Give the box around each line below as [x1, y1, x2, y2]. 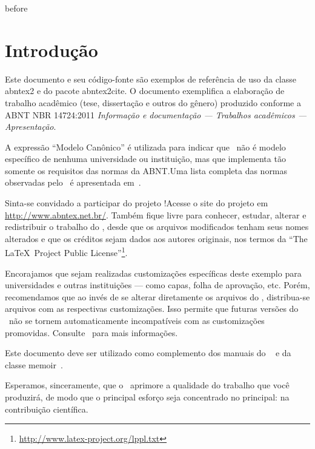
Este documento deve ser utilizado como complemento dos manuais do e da [5, 346, 291, 359]
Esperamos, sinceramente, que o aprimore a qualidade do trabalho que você [5, 379, 290, 391]
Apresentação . [5, 120, 56, 133]
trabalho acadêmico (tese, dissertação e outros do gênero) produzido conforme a [5, 96, 301, 109]
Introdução [5, 37, 98, 62]
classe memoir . [5, 358, 63, 371]
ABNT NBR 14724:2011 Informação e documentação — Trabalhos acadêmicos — [5, 108, 307, 121]
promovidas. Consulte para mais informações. [5, 326, 178, 339]
